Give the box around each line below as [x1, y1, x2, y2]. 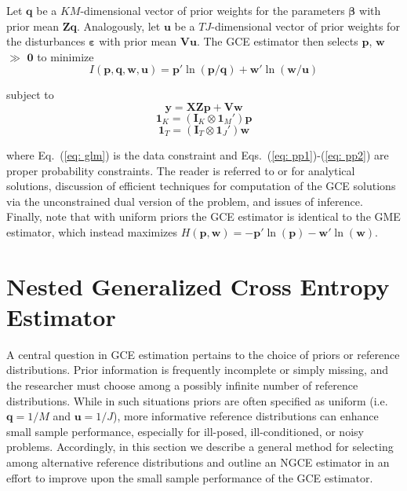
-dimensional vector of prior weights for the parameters [80, 2, 345, 18]
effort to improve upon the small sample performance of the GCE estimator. [6, 469, 373, 486]
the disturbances [6, 33, 85, 49]
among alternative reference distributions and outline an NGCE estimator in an [6, 454, 390, 470]
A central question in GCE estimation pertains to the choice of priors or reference [6, 346, 400, 362]
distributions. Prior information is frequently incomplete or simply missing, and [6, 361, 389, 378]
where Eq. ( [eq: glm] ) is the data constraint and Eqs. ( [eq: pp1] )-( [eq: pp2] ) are [6, 146, 389, 163]
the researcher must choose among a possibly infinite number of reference [6, 377, 358, 394]
